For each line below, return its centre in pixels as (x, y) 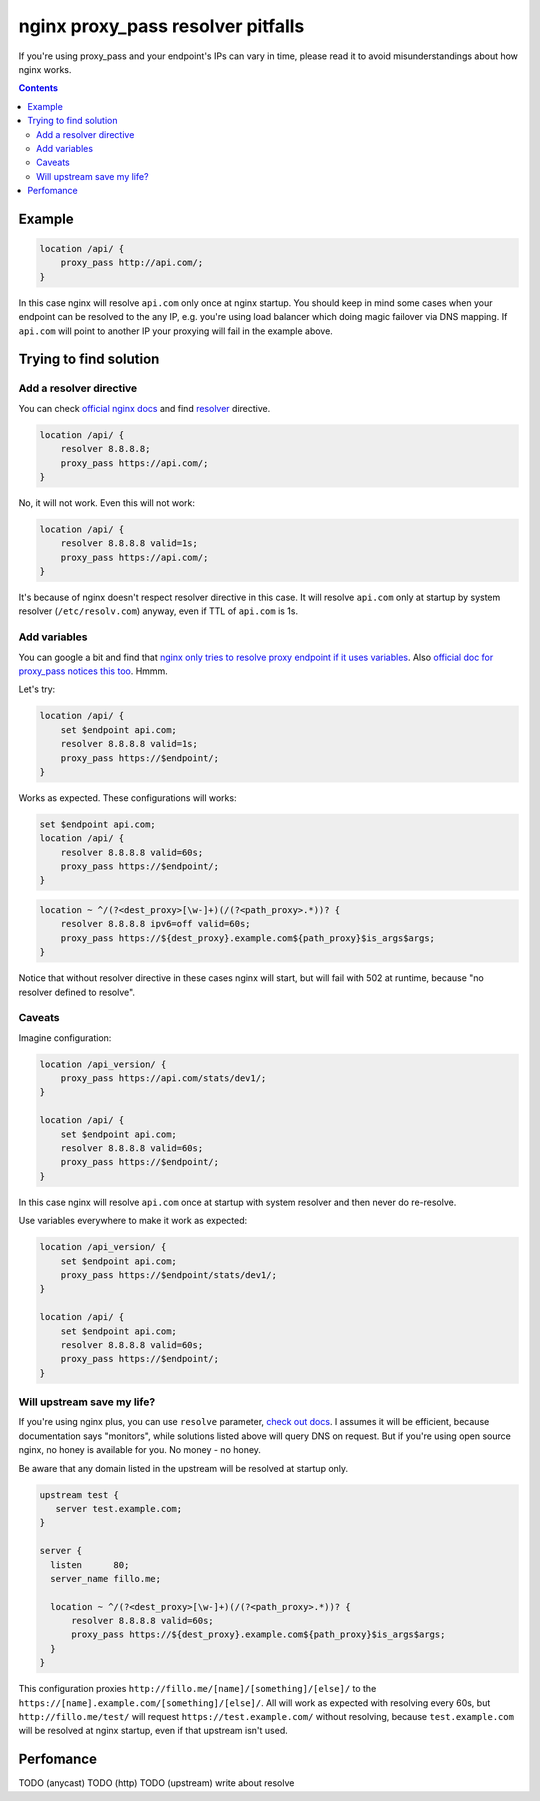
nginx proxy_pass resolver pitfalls (161, 26)
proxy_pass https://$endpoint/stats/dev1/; (168, 1274)
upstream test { (79, 1494)
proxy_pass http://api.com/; (132, 263)
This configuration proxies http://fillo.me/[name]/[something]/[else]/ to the (197, 1689)
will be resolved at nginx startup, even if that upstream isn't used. (153, 1731)
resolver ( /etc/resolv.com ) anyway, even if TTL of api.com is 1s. (158, 611)
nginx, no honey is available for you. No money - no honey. (140, 1450)
